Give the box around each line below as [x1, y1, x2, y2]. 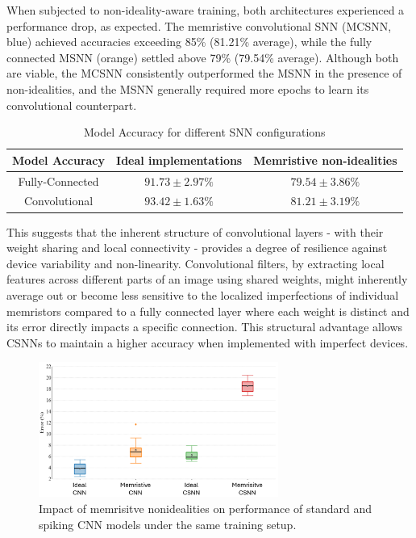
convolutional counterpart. [6, 96, 137, 113]
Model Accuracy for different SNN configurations [83, 124, 326, 141]
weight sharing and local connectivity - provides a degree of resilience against [6, 239, 388, 256]
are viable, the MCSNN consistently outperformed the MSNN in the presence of [6, 65, 402, 82]
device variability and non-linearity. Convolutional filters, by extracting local [6, 254, 385, 271]
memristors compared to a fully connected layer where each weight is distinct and [6, 302, 410, 319]
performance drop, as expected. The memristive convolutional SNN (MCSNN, [6, 17, 392, 34]
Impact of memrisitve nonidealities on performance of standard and [39, 499, 372, 516]
